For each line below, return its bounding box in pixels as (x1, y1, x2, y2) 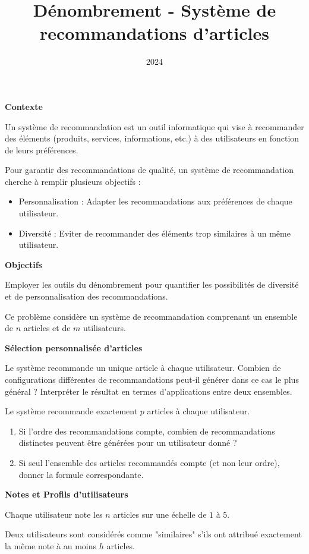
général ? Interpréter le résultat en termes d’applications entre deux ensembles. (5, 385, 292, 397)
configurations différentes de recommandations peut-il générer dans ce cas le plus (5, 373, 299, 385)
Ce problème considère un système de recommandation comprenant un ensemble (5, 310, 298, 322)
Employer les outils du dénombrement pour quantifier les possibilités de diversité (5, 278, 299, 291)
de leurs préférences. (5, 143, 78, 156)
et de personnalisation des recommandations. (5, 290, 168, 303)
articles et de (23, 322, 71, 334)
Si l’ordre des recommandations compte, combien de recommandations (18, 424, 275, 437)
